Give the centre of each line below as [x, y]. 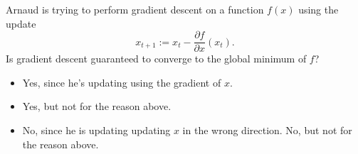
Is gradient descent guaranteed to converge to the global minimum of [156, 59]
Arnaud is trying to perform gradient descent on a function [135, 9]
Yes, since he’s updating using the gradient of [122, 82]
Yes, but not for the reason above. [97, 106]
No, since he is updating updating [96, 130]
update [21, 23]
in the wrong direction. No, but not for [267, 130]
